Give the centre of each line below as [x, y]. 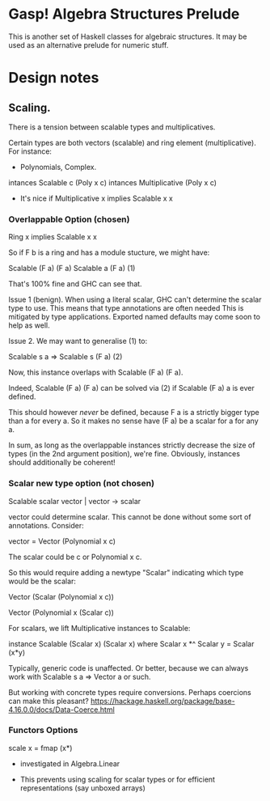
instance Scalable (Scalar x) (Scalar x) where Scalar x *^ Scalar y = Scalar [131, 643]
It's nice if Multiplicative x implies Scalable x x [97, 198]
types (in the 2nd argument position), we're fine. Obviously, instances [124, 454]
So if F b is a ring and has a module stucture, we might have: [109, 252]
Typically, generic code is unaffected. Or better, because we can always [129, 667]
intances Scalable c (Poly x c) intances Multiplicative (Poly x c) [112, 182]
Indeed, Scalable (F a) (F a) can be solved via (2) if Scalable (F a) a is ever [131, 388]
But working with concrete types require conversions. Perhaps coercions [130, 692]
